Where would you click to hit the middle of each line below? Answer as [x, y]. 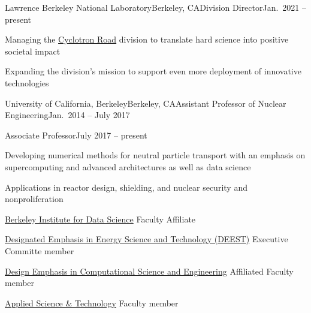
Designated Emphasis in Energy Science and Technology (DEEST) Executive [147, 239]
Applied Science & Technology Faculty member [92, 303]
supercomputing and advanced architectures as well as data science [128, 166]
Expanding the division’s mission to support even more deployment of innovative [153, 71]
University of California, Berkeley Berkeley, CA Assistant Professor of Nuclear [146, 103]
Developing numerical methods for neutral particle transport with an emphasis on [155, 155]
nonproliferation [34, 199]
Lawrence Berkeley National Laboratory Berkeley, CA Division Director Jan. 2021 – [156, 7]
